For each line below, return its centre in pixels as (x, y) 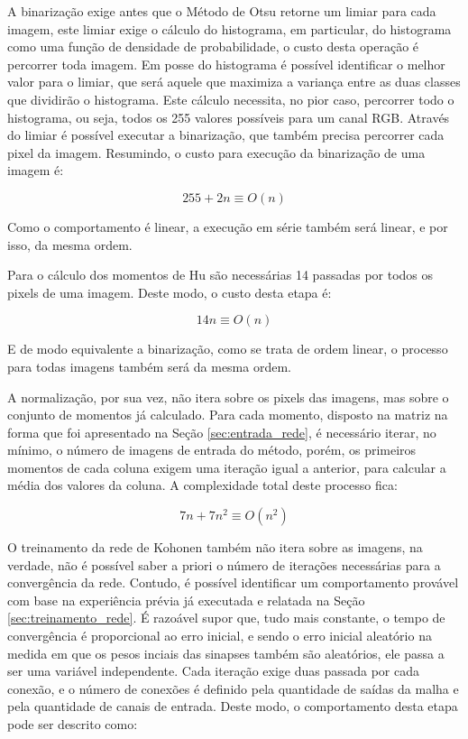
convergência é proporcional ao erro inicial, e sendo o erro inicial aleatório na (220, 636)
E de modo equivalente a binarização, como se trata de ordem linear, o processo (228, 349)
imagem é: (36, 170)
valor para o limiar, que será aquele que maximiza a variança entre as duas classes (234, 82)
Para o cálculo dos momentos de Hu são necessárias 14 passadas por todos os (220, 275)
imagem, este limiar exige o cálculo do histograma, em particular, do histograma (229, 28)
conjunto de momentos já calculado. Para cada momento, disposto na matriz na (228, 415)
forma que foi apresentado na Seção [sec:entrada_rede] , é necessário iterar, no (222, 432)
